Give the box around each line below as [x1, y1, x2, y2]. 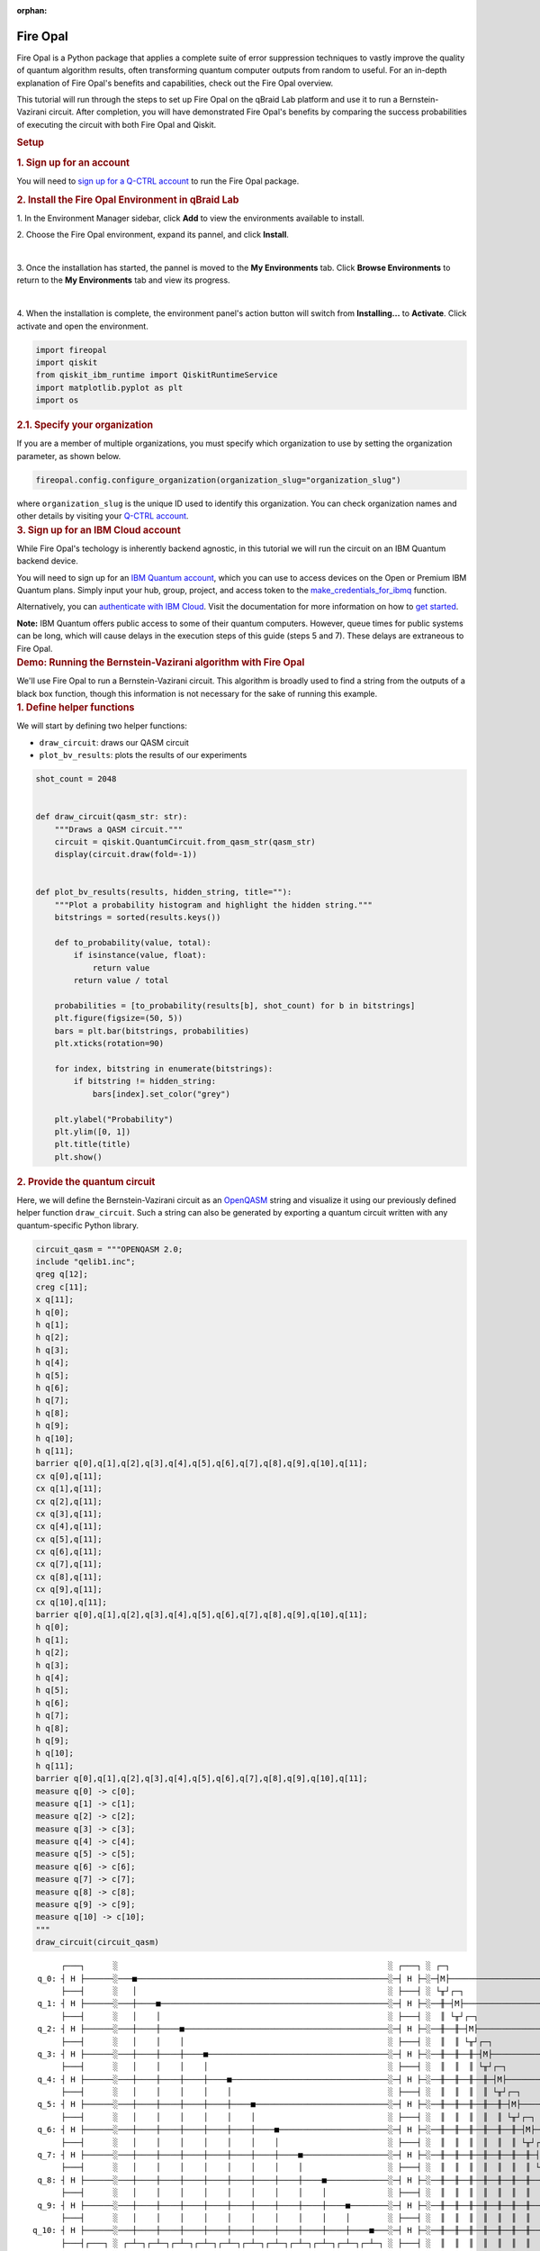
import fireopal [35, 345, 108, 355]
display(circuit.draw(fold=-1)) [54, 849, 198, 860]
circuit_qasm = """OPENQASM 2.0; [35, 1243, 184, 1254]
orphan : [16, 5, 48, 15]
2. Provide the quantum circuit [16, 1175, 156, 1188]
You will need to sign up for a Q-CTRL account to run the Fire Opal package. [16, 176, 300, 186]
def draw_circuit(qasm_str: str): [35, 811, 188, 822]
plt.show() [54, 1152, 103, 1162]
